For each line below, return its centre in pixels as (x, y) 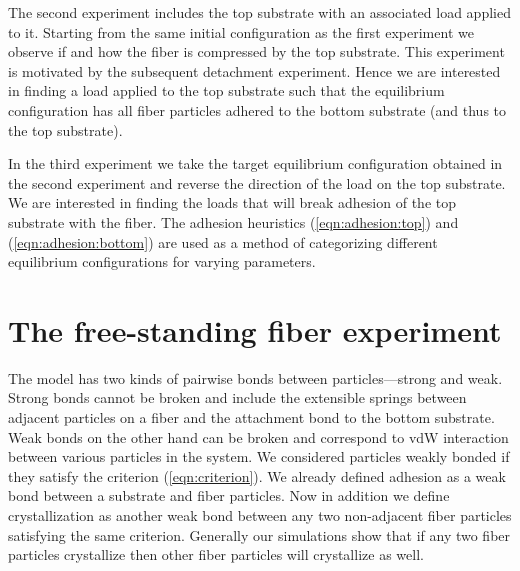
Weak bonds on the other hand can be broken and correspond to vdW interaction (258, 436)
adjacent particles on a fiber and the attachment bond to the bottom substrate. (251, 417)
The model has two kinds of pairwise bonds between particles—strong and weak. (255, 377)
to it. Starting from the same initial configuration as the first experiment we (241, 31)
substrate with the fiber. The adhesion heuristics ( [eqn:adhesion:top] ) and (233, 221)
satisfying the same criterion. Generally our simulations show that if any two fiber (259, 534)
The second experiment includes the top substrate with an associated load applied (259, 12)
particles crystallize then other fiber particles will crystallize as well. (216, 554)
